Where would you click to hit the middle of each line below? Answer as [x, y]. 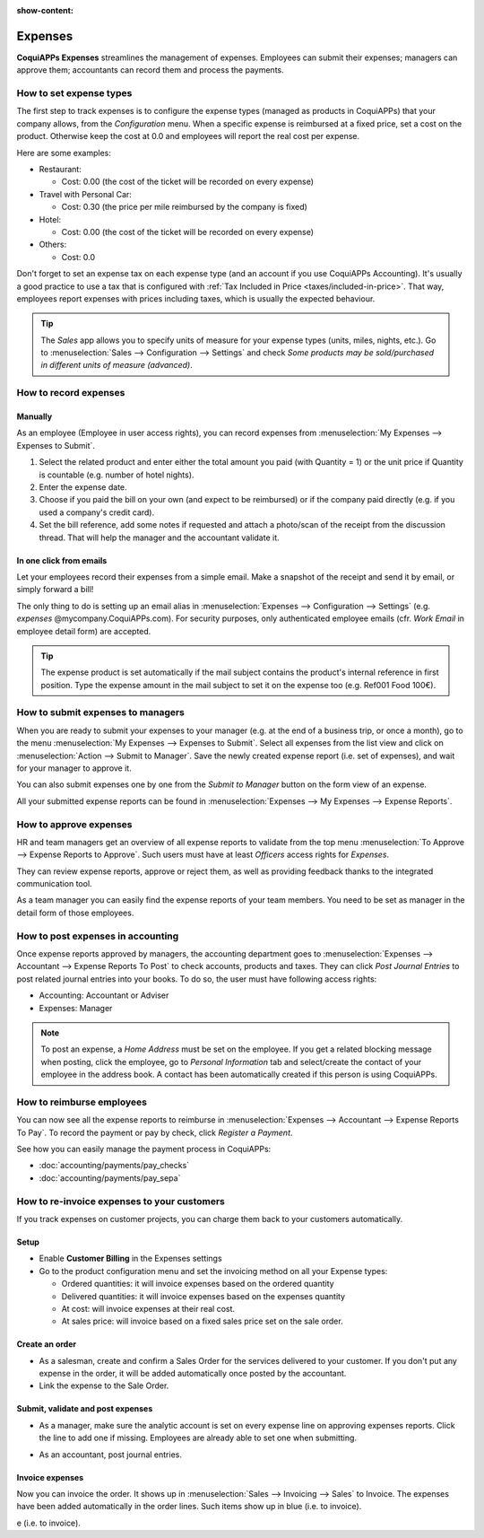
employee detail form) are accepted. [84, 631]
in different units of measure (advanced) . [117, 365]
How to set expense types [74, 93]
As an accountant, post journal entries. [111, 1455]
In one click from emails [62, 560]
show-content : [45, 10]
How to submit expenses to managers [101, 712]
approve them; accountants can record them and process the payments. [150, 70]
